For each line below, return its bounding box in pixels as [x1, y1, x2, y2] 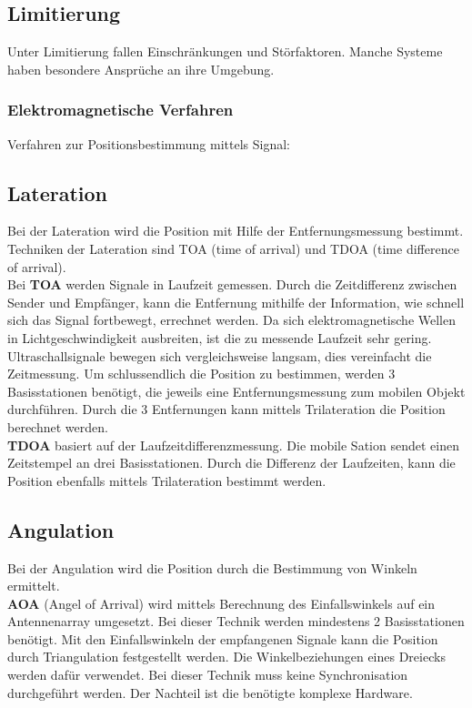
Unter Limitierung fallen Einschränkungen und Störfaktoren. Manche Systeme [7, 42, 443, 61]
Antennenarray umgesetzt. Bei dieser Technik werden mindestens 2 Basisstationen [7, 612, 465, 631]
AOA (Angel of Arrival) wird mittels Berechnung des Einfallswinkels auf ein [7, 593, 436, 612]
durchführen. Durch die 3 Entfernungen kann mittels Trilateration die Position [7, 400, 446, 419]
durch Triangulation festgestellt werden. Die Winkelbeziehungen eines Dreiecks [7, 647, 446, 666]
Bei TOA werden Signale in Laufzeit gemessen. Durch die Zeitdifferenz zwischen [7, 275, 457, 294]
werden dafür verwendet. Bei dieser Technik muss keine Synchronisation [7, 665, 408, 684]
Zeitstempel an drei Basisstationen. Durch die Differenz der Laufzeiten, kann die [7, 453, 456, 472]
